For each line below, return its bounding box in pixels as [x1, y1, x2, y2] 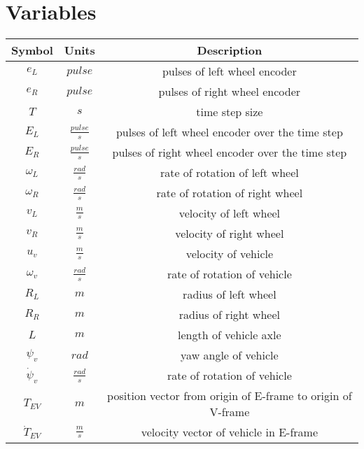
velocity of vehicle [185, 245, 274, 262]
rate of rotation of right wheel [156, 185, 303, 201]
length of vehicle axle [178, 327, 281, 343]
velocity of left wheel [178, 205, 281, 222]
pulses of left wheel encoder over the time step [115, 124, 343, 141]
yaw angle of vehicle [181, 347, 279, 364]
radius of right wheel [178, 306, 280, 323]
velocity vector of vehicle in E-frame [141, 424, 318, 441]
